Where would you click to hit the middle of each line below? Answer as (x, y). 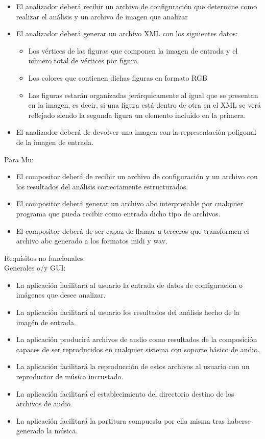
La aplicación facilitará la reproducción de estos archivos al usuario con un (133, 366)
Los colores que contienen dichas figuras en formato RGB (118, 77)
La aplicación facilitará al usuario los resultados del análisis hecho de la (128, 312)
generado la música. (47, 431)
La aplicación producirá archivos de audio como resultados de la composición (137, 339)
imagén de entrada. (46, 322)
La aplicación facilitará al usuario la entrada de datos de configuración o (129, 285)
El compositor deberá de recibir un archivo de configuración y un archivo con (137, 176)
